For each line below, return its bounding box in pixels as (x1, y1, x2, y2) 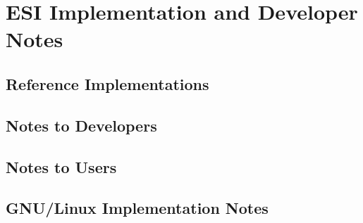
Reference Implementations (6, 72, 209, 94)
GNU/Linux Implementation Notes (6, 197, 269, 219)
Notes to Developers (6, 114, 157, 136)
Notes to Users (6, 155, 117, 177)
